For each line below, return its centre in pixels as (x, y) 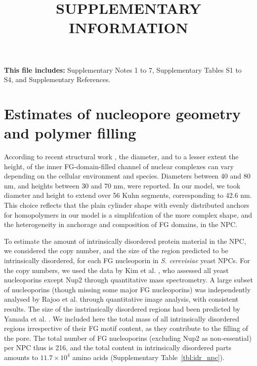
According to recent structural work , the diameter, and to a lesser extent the (121, 157)
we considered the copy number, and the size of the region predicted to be (116, 251)
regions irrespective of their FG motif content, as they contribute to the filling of (126, 328)
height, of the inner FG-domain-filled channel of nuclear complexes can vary (119, 166)
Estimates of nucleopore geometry (123, 113)
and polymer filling (70, 133)
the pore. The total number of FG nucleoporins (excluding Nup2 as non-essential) (128, 338)
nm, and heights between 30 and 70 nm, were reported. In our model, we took (122, 185)
